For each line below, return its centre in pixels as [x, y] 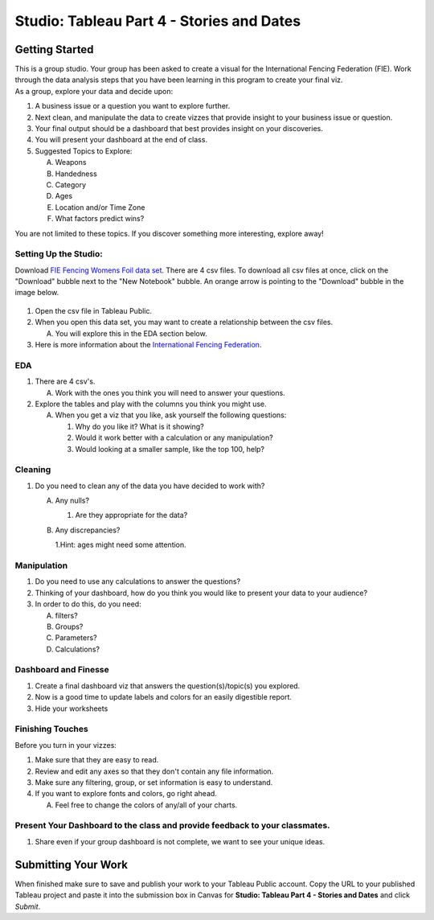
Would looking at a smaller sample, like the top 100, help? [170, 449]
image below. [37, 293]
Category [71, 184]
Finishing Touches [51, 729]
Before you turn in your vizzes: [66, 745]
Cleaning [33, 470]
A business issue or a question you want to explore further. [133, 106]
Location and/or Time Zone [100, 207]
